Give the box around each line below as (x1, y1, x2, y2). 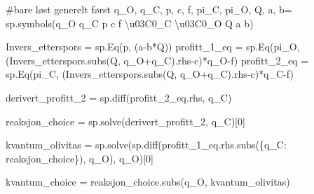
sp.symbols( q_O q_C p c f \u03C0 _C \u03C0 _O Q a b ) (6, 15, 254, 30)
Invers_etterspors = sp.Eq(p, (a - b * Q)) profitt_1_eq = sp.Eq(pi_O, (6, 39, 300, 54)
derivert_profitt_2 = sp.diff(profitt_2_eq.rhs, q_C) (6, 90, 232, 104)
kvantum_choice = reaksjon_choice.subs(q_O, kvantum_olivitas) (6, 174, 290, 189)
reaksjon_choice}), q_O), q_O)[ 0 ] (6, 151, 153, 165)
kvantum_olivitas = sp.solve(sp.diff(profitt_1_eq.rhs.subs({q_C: (6, 137, 287, 152)
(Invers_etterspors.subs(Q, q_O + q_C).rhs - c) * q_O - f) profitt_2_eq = (6, 53, 309, 67)
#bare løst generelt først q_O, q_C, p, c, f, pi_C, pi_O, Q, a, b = (6, 2, 292, 16)
